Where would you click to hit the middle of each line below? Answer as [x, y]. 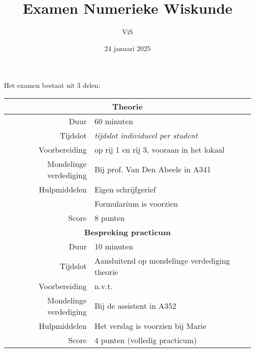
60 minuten [114, 121]
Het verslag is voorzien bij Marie [150, 325]
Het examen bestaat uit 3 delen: [52, 85]
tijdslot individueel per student [146, 135]
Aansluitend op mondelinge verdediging [162, 260]
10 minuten [114, 246]
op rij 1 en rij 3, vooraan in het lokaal [159, 149]
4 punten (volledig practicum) [146, 340]
